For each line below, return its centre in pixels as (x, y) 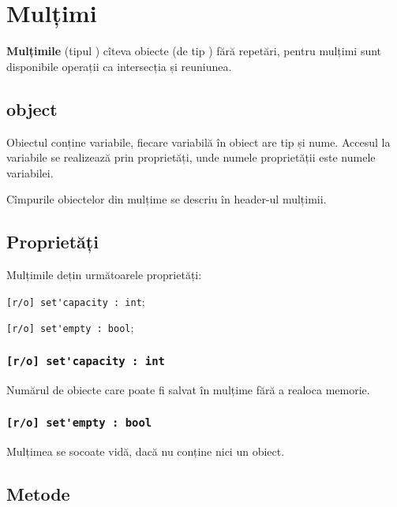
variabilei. (30, 172)
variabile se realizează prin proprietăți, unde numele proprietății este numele (191, 157)
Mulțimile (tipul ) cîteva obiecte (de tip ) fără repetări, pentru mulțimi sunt (194, 51)
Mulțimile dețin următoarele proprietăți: (104, 275)
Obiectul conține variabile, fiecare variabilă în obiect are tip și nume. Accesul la (198, 142)
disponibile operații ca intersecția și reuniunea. (119, 66)
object (32, 108)
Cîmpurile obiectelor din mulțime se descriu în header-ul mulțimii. (167, 199)
